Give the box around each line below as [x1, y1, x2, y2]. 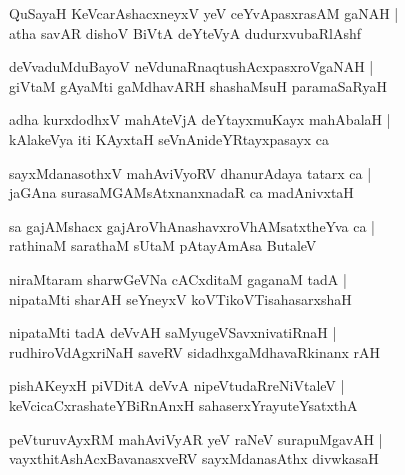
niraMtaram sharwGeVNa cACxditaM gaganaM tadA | [9, 268, 347, 289]
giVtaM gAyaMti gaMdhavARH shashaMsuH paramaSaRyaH [9, 75, 387, 96]
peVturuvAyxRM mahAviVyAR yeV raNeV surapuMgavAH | [9, 428, 383, 449]
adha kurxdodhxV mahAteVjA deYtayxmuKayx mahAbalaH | [9, 109, 391, 130]
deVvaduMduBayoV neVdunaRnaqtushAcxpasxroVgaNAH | [9, 56, 374, 77]
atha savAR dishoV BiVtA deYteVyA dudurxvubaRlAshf [9, 22, 362, 43]
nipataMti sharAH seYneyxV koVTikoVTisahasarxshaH [9, 288, 352, 309]
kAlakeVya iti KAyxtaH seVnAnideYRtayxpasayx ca [9, 128, 330, 149]
